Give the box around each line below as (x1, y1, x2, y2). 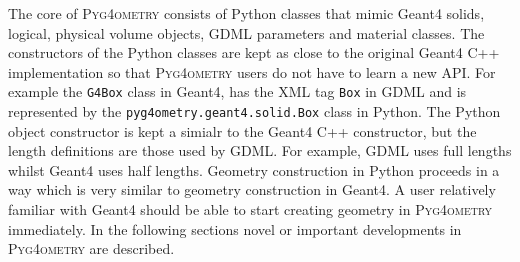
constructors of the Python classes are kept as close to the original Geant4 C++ (8, 42, 500, 63)
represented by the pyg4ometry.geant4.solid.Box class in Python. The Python (8, 101, 501, 122)
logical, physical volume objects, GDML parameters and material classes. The (8, 22, 485, 43)
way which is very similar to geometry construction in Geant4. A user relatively (8, 179, 496, 200)
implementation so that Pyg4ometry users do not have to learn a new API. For (8, 61, 496, 82)
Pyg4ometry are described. (8, 238, 175, 259)
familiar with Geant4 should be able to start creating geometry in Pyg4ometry (8, 199, 493, 220)
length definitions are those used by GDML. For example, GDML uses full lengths (8, 140, 512, 161)
